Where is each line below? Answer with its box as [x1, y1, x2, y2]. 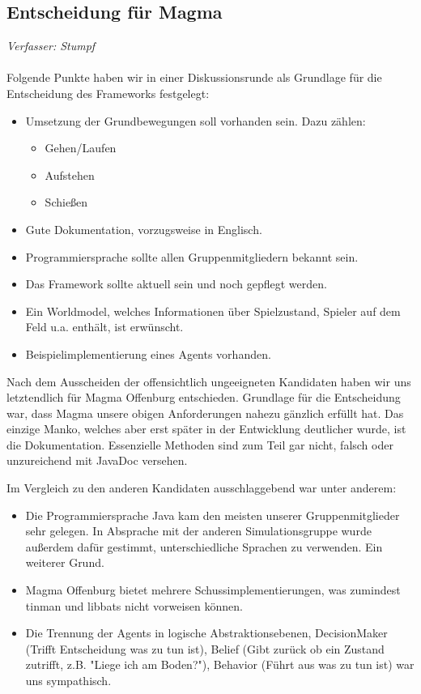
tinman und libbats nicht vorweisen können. [25, 597, 243, 614]
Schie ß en [45, 194, 88, 211]
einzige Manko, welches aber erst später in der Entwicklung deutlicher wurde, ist [6, 420, 406, 437]
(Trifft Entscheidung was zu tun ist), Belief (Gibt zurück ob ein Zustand [25, 640, 385, 657]
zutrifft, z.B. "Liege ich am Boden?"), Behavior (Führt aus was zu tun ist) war [25, 656, 415, 673]
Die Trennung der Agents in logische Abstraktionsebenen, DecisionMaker [25, 624, 388, 641]
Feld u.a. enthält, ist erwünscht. [25, 318, 184, 335]
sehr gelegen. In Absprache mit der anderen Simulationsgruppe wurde [25, 522, 372, 539]
